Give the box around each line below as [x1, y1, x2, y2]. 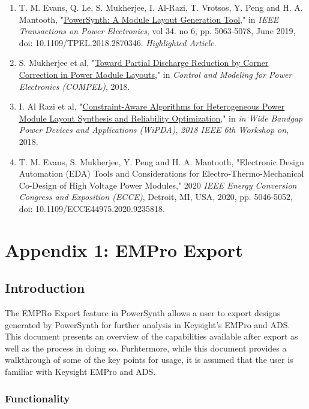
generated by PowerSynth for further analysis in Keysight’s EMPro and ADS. [5, 318, 290, 331]
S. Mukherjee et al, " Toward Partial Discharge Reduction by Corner [19, 56, 269, 69]
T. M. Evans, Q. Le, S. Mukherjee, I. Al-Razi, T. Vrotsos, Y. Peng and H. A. [19, 1, 303, 13]
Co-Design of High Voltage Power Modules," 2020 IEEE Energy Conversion [19, 178, 297, 191]
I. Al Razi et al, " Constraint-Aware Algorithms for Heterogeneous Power [19, 100, 285, 113]
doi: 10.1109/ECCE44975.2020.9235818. [19, 202, 165, 214]
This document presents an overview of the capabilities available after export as [5, 330, 298, 343]
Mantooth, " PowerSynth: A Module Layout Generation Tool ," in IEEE [19, 13, 279, 25]
